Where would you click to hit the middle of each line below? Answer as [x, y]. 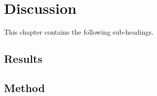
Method [24, 87]
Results [23, 59]
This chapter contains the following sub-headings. [79, 32]
